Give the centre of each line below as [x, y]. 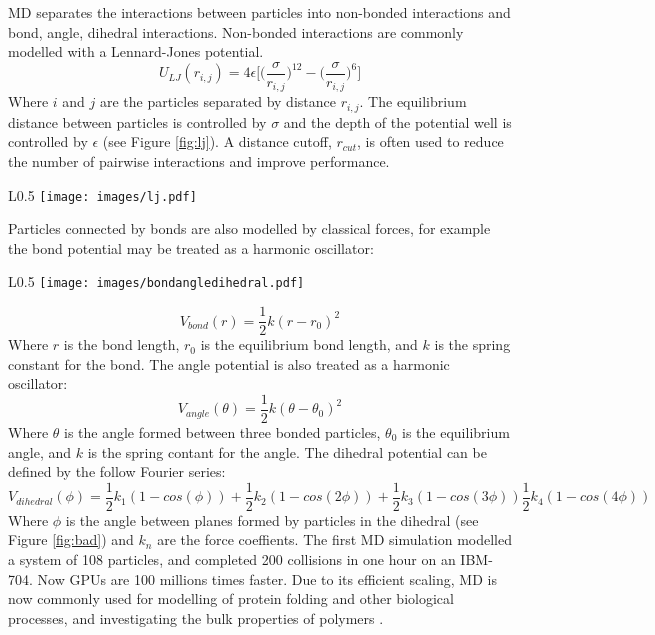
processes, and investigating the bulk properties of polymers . [196, 617]
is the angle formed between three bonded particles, [222, 431]
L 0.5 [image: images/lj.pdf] [102, 194]
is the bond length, [121, 344]
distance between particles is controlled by [137, 121]
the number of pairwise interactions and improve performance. [199, 160]
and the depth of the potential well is [397, 121]
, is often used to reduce [430, 141]
